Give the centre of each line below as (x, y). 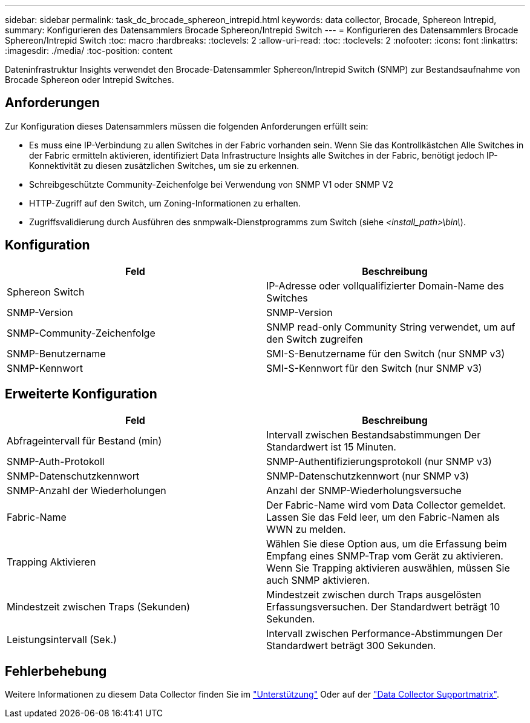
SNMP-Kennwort (45, 368)
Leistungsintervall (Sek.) (62, 639)
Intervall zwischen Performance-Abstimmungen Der (384, 633)
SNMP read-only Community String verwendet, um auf (391, 327)
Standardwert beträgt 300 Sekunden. (351, 645)
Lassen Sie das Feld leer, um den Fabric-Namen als (383, 517)
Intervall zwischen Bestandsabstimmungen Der (374, 434)
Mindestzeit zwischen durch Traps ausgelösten (374, 594)
